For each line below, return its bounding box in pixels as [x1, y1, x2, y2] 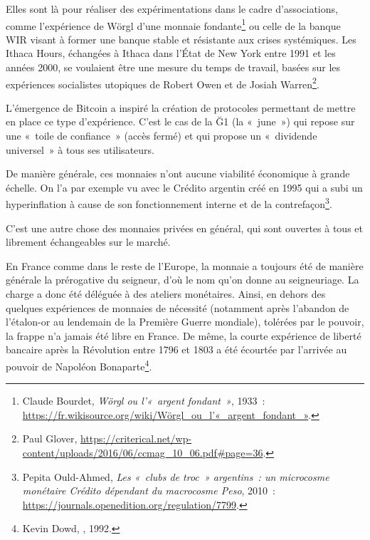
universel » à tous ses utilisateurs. [6, 142, 154, 157]
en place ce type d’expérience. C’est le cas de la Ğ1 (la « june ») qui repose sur [6, 114, 355, 129]
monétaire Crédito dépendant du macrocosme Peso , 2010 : [22, 483, 275, 498]
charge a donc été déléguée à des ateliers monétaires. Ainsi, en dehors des [6, 286, 326, 301]
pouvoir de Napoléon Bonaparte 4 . [6, 357, 152, 373]
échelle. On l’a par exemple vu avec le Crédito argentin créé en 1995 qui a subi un [6, 180, 363, 194]
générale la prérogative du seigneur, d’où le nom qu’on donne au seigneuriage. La [6, 272, 359, 287]
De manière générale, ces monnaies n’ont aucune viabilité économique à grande [6, 166, 350, 181]
